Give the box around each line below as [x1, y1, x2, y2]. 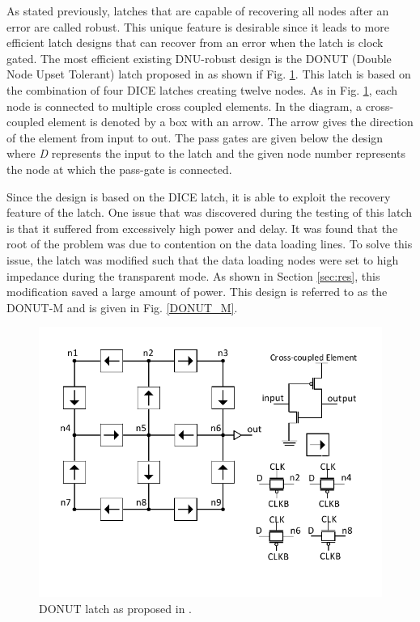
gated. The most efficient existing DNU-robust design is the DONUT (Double [6, 49, 392, 66]
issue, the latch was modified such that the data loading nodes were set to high [6, 251, 399, 268]
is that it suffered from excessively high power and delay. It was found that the [6, 219, 398, 236]
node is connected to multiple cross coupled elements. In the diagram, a [6, 97, 363, 114]
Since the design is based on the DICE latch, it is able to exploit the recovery [6, 188, 391, 205]
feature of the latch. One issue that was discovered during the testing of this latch [6, 204, 413, 221]
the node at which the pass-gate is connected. [6, 160, 232, 177]
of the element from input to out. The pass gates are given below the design [6, 129, 384, 146]
